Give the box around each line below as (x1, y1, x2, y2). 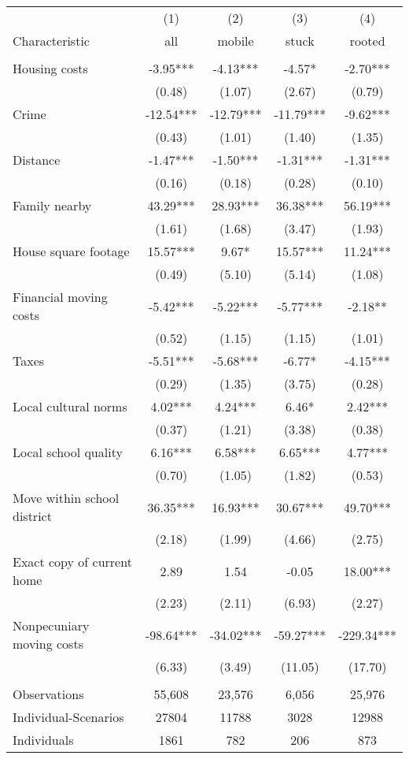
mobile (217, 32, 254, 50)
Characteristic (13, 32, 90, 50)
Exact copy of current (13, 553, 132, 571)
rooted (349, 32, 385, 50)
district (13, 507, 52, 525)
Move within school (13, 489, 120, 507)
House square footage (13, 242, 130, 260)
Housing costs (13, 59, 88, 77)
